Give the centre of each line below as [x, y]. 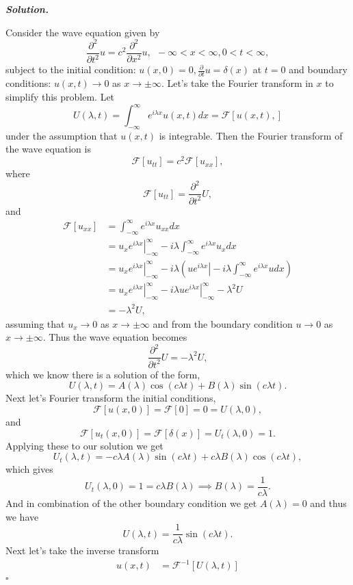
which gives [29, 469]
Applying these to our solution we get [84, 445]
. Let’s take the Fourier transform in [237, 83]
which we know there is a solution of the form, [103, 374]
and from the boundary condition [223, 323]
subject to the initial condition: [71, 69]
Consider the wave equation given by [83, 32]
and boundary [318, 69]
